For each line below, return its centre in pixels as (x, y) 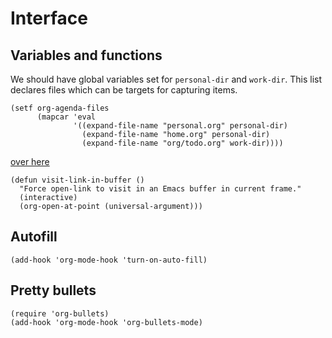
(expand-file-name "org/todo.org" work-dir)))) (182, 143)
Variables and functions (86, 55)
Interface (49, 18)
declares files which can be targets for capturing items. (124, 90)
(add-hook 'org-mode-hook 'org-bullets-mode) (106, 322)
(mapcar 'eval (66, 117)
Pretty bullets (53, 290)
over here (30, 161)
